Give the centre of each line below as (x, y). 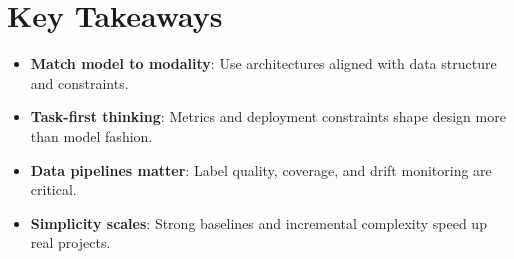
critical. (53, 189)
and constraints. (79, 82)
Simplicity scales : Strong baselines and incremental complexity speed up (258, 222)
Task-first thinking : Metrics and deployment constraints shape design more (268, 116)
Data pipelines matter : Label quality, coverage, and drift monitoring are (261, 169)
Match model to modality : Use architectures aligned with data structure (263, 63)
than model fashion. (91, 135)
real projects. (70, 242)
